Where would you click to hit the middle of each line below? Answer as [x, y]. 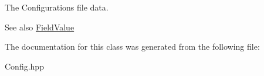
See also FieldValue [40, 27]
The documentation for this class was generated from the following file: [132, 46]
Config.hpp [24, 66]
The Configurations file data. [57, 7]
